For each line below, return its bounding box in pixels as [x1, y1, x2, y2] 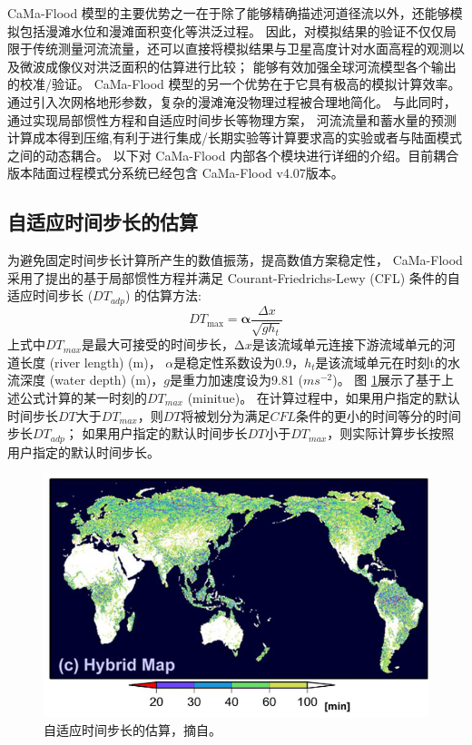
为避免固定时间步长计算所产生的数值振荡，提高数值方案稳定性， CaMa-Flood [7, 250, 463, 270]
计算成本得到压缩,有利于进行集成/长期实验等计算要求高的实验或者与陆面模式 [7, 128, 462, 147]
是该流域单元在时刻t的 [315, 352, 448, 371]
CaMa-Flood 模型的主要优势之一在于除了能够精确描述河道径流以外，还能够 [7, 4, 450, 22]
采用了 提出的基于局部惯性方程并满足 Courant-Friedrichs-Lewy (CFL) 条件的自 [7, 268, 460, 287]
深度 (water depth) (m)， [19, 370, 164, 389]
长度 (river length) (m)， [19, 352, 162, 371]
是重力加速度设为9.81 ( [170, 370, 303, 389]
